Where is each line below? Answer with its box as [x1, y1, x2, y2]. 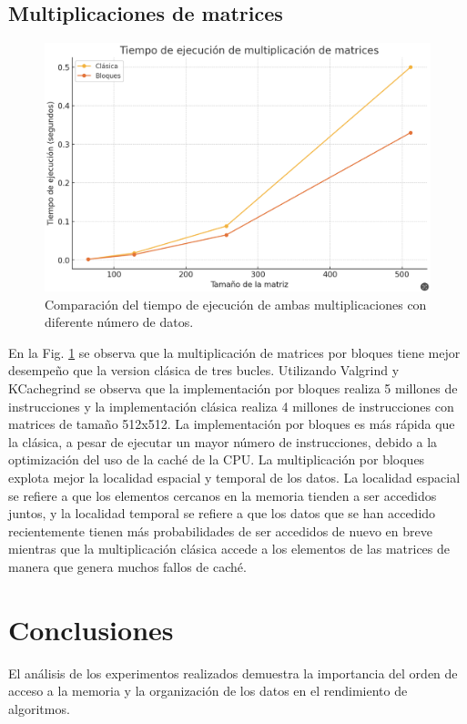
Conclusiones [8, 610, 174, 648]
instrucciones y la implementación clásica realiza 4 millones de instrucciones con [8, 396, 454, 415]
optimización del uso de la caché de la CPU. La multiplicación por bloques [8, 450, 425, 469]
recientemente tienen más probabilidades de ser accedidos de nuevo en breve [8, 521, 432, 540]
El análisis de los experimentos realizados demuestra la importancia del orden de [8, 663, 458, 682]
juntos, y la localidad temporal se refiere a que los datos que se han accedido [8, 504, 436, 523]
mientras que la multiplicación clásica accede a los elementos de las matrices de [8, 539, 450, 558]
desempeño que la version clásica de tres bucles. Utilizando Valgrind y [8, 361, 400, 380]
